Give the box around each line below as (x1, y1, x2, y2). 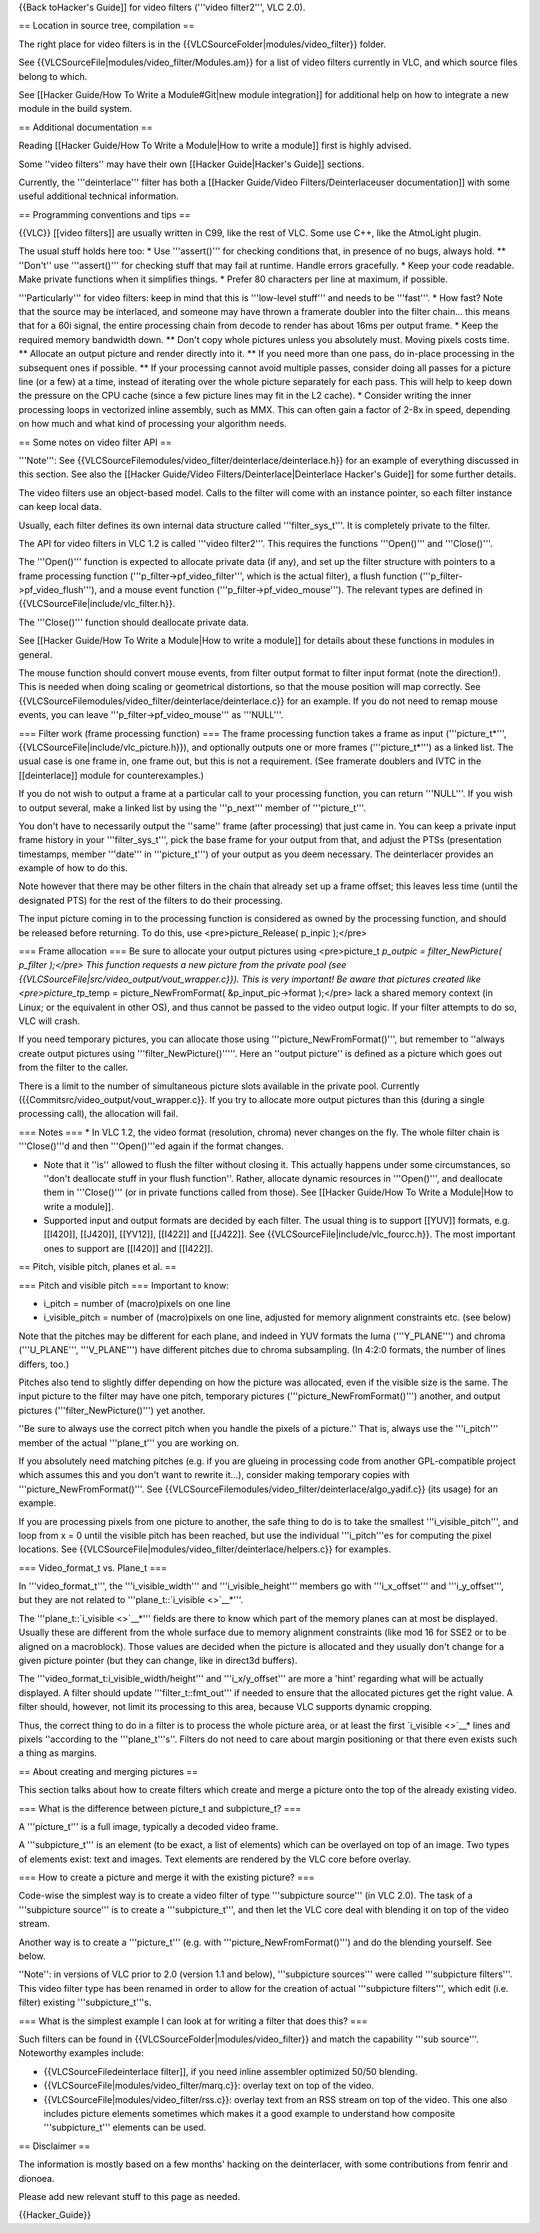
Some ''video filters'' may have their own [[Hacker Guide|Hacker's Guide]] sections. (18, 158, 365, 170)
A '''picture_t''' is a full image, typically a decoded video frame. (18, 1820, 279, 1832)
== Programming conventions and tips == (18, 208, 191, 220)
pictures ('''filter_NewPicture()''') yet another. (18, 1404, 206, 1416)
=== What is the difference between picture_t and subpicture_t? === (18, 1802, 302, 1814)
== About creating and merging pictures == (18, 1765, 199, 1777)
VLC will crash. (18, 1015, 80, 1027)
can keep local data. (18, 501, 102, 513)
